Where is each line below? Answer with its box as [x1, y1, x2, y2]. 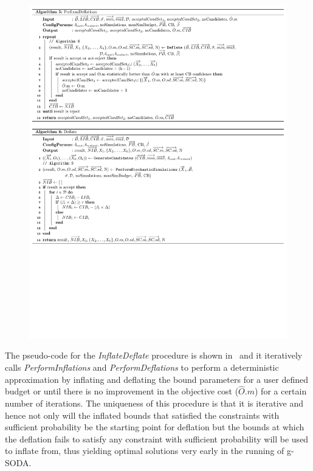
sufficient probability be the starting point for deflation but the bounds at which [5, 421, 304, 433]
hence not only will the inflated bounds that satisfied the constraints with [5, 408, 280, 421]
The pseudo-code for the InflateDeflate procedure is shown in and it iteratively [5, 349, 303, 362]
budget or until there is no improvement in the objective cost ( [5, 385, 239, 397]
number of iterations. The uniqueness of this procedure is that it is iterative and [5, 397, 304, 410]
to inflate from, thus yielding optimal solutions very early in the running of [5, 444, 284, 457]
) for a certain [254, 385, 307, 397]
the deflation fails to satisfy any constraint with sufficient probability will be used [5, 432, 309, 445]
